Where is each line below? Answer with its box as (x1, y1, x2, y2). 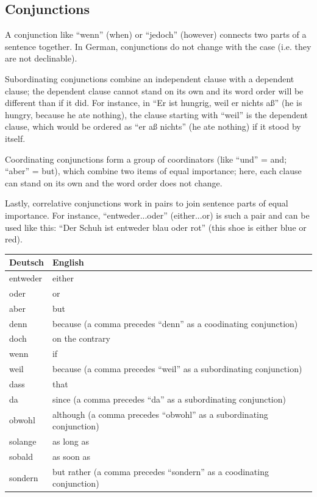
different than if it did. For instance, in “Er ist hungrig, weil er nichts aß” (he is (5, 96, 302, 109)
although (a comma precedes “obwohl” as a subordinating (52, 407, 268, 420)
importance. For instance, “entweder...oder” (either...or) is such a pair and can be (5, 208, 310, 221)
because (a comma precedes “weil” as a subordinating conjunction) (52, 362, 302, 375)
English (52, 256, 84, 269)
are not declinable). (5, 52, 77, 65)
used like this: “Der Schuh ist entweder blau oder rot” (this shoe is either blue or (5, 220, 307, 233)
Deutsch (9, 256, 44, 269)
